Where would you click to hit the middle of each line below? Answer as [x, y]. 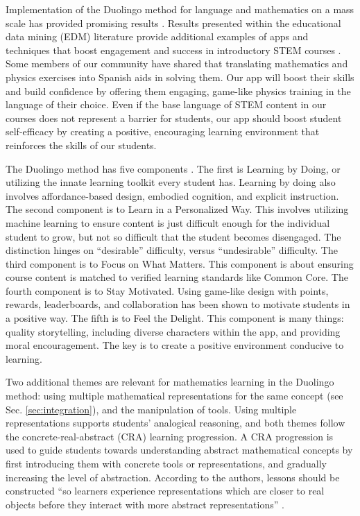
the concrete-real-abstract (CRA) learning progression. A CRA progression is [170, 436]
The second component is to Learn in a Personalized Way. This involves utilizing [177, 209]
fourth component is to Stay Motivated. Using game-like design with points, [167, 290]
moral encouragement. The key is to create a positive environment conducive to [175, 345]
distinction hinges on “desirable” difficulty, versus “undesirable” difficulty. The [172, 250]
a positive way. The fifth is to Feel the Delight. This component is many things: [175, 318]
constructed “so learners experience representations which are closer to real [165, 491]
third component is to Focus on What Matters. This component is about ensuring [180, 263]
